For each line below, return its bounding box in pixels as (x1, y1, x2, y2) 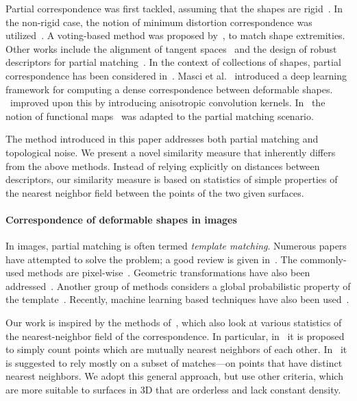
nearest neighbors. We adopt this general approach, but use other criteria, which (5, 369, 343, 383)
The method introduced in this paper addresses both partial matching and (5, 132, 319, 146)
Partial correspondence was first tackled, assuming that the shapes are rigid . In (5, 1, 343, 15)
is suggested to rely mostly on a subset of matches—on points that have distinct (5, 355, 343, 369)
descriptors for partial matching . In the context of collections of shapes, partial (5, 55, 341, 69)
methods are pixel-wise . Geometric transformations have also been (27, 265, 310, 280)
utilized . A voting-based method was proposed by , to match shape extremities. (5, 28, 345, 42)
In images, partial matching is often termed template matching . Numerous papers (5, 239, 347, 253)
